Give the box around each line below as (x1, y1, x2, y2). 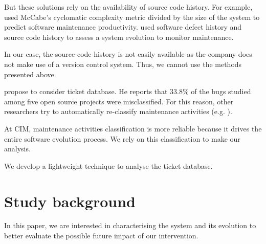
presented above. (4, 69, 56, 79)
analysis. (4, 143, 31, 154)
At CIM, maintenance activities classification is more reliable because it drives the (4, 123, 262, 134)
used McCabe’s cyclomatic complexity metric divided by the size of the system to (4, 11, 260, 22)
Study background (4, 190, 136, 211)
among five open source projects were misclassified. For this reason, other (4, 96, 234, 106)
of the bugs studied (191, 86, 251, 97)
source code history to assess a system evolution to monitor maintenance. (4, 31, 234, 42)
